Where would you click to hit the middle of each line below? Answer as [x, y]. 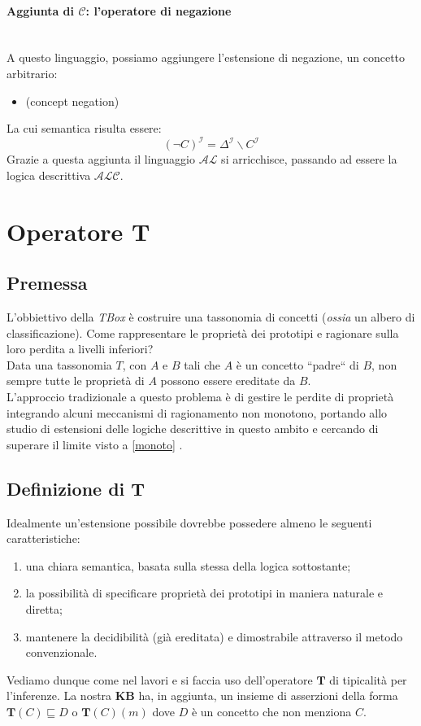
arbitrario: [32, 73]
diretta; [44, 608]
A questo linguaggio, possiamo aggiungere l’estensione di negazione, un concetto [206, 57]
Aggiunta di [41, 10]
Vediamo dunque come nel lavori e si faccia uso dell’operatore [160, 679]
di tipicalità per [368, 679]
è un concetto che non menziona [271, 711]
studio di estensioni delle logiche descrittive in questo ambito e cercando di [193, 429]
